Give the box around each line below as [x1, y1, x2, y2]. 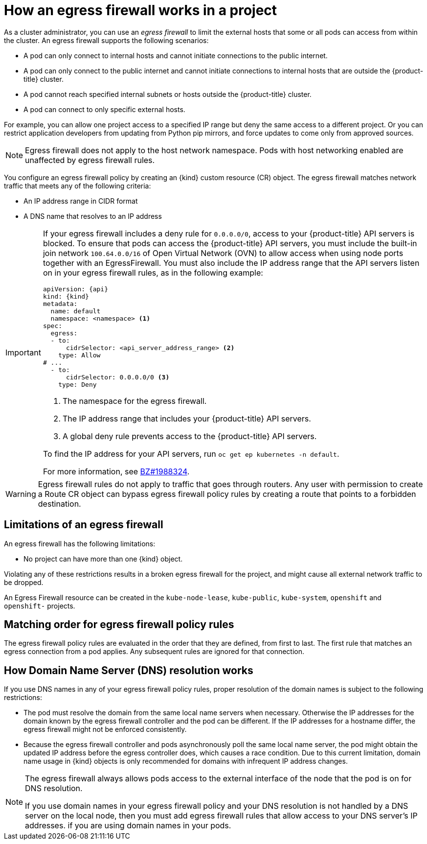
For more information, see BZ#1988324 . [43, 466, 190, 476]
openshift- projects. [4, 601, 75, 610]
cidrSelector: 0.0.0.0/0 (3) [66, 373, 170, 381]
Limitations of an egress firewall [4, 518, 163, 531]
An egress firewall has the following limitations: [4, 539, 156, 548]
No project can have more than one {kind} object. [23, 554, 183, 563]
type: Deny [58, 380, 97, 388]
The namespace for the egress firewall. [62, 396, 207, 406]
